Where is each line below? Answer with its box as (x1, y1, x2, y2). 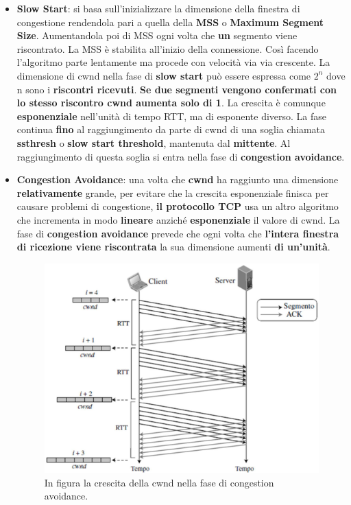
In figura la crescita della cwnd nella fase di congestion (44, 475, 274, 489)
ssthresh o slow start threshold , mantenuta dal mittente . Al (16, 135, 291, 150)
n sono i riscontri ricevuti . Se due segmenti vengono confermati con (16, 82, 337, 96)
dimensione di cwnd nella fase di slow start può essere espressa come (16, 68, 311, 82)
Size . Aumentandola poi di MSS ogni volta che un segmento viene (16, 28, 298, 43)
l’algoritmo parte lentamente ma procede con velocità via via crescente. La (16, 55, 330, 69)
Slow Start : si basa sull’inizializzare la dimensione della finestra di (16, 1, 300, 15)
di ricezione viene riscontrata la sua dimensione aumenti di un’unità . (16, 239, 330, 254)
